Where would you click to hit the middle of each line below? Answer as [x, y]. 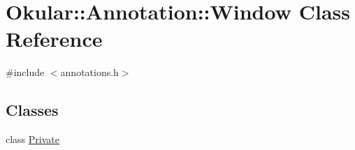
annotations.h [89, 72]
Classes [32, 110]
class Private [32, 139]
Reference [54, 39]
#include [25, 72]
